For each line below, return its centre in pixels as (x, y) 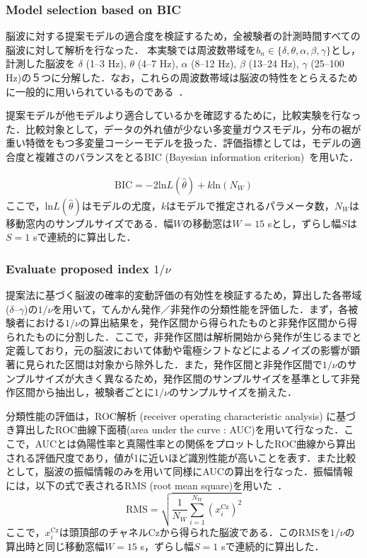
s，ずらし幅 (167, 546)
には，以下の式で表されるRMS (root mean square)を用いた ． (147, 485)
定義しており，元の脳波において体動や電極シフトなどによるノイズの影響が (178, 350)
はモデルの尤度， (121, 205)
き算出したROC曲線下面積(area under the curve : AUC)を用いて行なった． (175, 429)
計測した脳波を (40, 63)
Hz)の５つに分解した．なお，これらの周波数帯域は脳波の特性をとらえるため (182, 77)
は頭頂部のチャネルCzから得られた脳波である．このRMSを (194, 531)
